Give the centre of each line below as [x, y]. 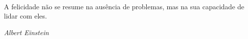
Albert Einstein [26, 32]
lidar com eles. [25, 16]
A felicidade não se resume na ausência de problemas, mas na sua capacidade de [124, 6]
